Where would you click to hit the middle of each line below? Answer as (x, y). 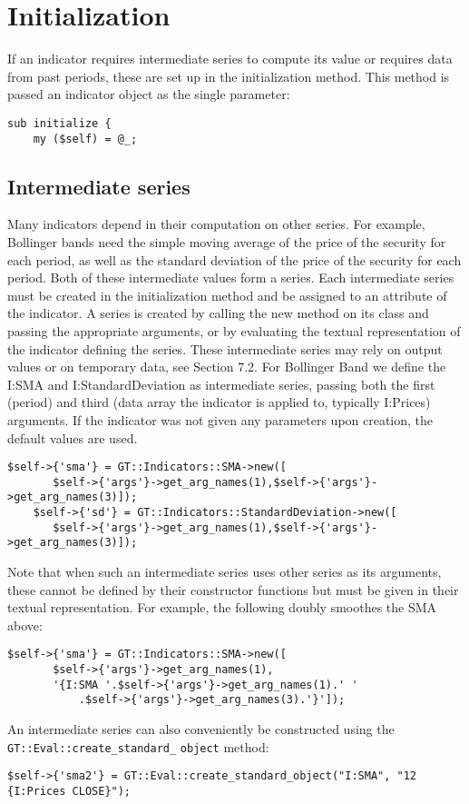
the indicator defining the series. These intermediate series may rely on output (225, 348)
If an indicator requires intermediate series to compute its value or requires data (230, 59)
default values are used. (73, 437)
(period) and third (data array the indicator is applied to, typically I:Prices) (219, 402)
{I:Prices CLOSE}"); (69, 791)
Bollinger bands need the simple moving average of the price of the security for (227, 242)
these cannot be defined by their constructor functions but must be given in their (233, 589)
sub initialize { (59, 123)
